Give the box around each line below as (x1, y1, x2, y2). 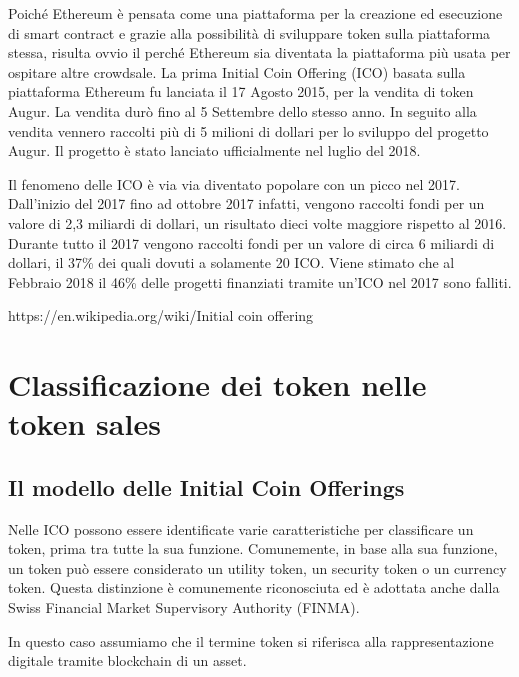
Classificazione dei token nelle (8, 364, 427, 405)
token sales (8, 403, 161, 444)
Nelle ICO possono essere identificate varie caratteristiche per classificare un (8, 518, 474, 539)
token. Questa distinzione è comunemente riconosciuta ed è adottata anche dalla (8, 577, 500, 598)
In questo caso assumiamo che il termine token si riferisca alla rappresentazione (8, 630, 494, 651)
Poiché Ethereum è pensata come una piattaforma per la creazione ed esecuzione (8, 3, 503, 23)
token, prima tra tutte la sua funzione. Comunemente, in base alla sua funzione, (8, 538, 498, 559)
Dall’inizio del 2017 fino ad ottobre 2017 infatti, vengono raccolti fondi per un (8, 193, 485, 214)
